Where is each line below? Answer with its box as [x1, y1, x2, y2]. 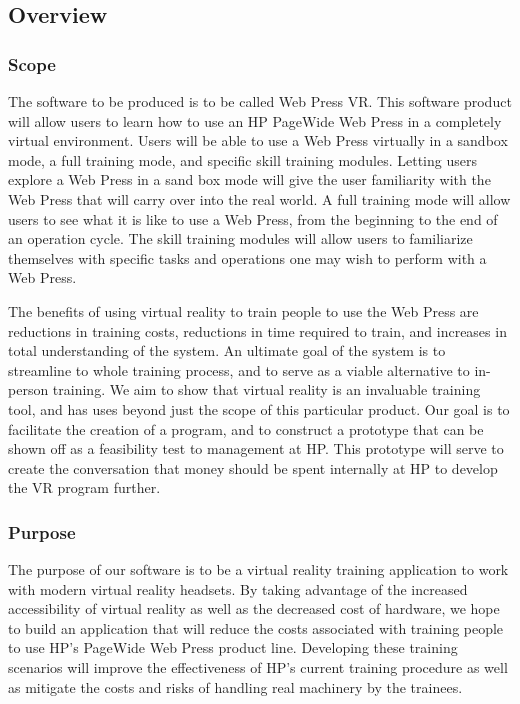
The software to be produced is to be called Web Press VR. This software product [8, 91, 512, 111]
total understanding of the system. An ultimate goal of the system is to [8, 340, 446, 361]
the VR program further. [8, 477, 161, 498]
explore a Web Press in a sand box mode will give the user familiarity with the [8, 169, 491, 190]
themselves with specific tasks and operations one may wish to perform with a [8, 247, 487, 268]
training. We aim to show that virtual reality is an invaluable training [52, 379, 481, 400]
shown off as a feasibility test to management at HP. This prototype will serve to [8, 438, 504, 459]
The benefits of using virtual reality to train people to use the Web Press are [8, 300, 479, 321]
